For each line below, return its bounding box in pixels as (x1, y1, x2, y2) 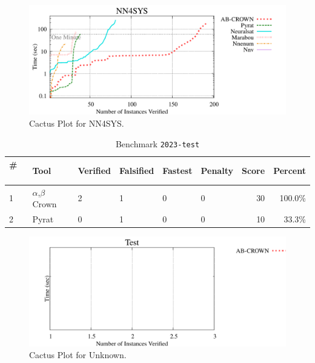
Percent (273, 164, 306, 176)
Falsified (119, 164, 154, 176)
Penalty (201, 164, 233, 176)
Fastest (162, 164, 193, 176)
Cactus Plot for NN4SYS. (29, 116, 124, 129)
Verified (78, 164, 111, 176)
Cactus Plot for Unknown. (29, 348, 127, 361)
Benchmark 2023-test (115, 137, 200, 150)
